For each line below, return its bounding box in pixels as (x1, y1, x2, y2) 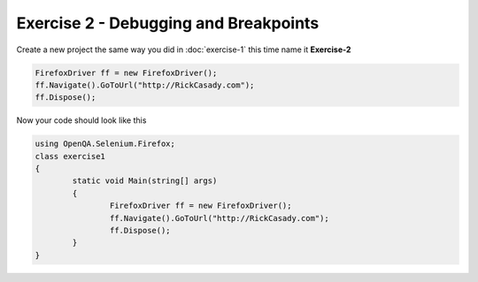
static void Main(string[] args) (72, 176, 218, 186)
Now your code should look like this (16, 115, 147, 126)
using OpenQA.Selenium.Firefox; (35, 139, 176, 149)
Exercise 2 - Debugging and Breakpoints (16, 13, 320, 33)
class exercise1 (35, 151, 106, 161)
